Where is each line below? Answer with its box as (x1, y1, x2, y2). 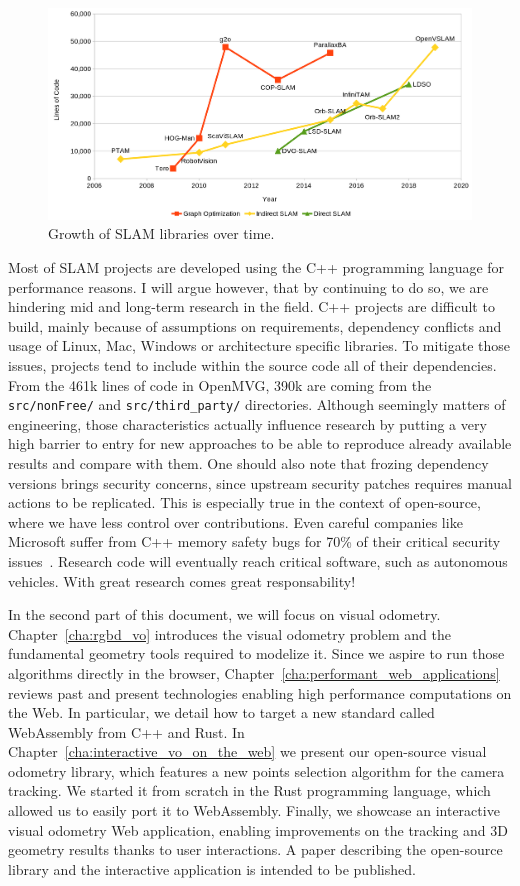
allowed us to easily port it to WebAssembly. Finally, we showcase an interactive (8, 800, 500, 821)
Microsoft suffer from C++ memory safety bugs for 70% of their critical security (8, 531, 501, 552)
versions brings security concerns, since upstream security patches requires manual (8, 472, 512, 493)
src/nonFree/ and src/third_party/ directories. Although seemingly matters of (8, 394, 506, 415)
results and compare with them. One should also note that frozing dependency (8, 452, 489, 473)
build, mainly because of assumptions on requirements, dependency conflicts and (8, 315, 502, 336)
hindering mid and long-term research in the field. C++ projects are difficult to (8, 296, 495, 317)
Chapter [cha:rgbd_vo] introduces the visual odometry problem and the (8, 623, 451, 644)
